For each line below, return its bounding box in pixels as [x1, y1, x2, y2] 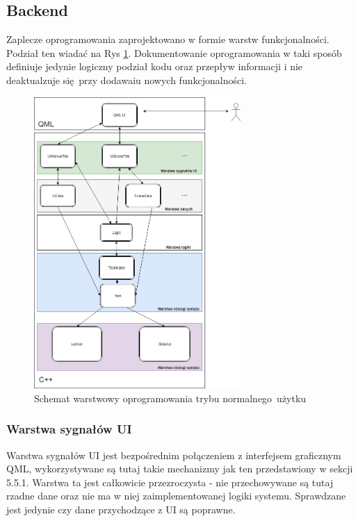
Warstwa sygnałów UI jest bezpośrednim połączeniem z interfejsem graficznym [6, 447, 341, 462]
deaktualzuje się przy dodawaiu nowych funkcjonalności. [6, 72, 247, 87]
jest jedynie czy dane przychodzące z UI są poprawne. [6, 502, 236, 516]
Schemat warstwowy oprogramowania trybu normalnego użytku [34, 390, 307, 405]
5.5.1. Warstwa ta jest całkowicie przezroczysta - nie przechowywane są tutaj [6, 474, 334, 489]
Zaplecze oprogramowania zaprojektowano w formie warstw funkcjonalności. [6, 32, 329, 47]
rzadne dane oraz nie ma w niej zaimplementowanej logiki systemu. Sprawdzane [6, 488, 346, 503]
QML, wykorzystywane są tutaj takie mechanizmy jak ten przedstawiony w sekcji [6, 461, 353, 476]
